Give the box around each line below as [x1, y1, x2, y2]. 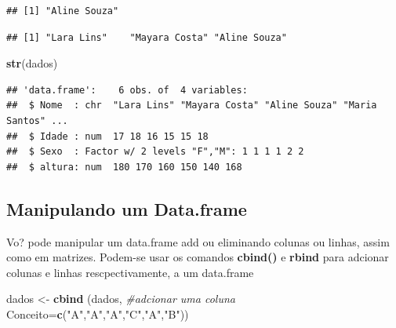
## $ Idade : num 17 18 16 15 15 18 [6, 130, 209, 142]
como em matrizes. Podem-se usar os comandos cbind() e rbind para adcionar [6, 249, 389, 265]
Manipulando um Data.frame [6, 196, 247, 220]
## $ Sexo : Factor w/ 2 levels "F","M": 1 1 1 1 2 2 [6, 146, 304, 158]
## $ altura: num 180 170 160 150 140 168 [6, 161, 242, 173]
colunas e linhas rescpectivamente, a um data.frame [6, 264, 254, 280]
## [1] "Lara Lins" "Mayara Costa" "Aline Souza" [6, 31, 287, 43]
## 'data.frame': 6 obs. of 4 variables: [6, 84, 248, 96]
